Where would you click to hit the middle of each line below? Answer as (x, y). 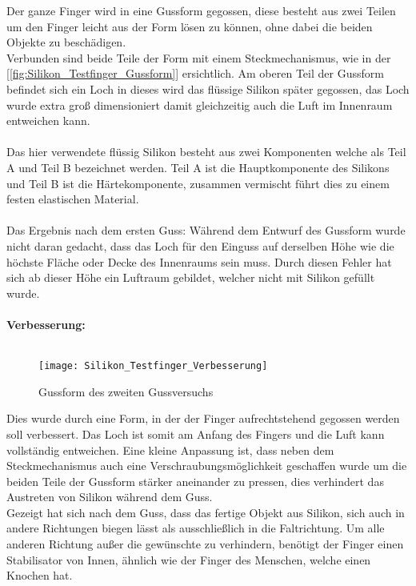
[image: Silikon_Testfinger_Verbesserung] (153, 366)
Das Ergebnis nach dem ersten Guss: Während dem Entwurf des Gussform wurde (206, 230)
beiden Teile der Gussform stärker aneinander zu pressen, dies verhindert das (195, 481)
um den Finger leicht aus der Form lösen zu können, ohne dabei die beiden (190, 26)
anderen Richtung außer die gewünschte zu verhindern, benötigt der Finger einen (205, 544)
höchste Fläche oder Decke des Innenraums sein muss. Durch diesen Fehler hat (199, 261)
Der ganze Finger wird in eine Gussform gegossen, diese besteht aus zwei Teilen (201, 10)
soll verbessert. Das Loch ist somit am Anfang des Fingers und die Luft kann (196, 433)
